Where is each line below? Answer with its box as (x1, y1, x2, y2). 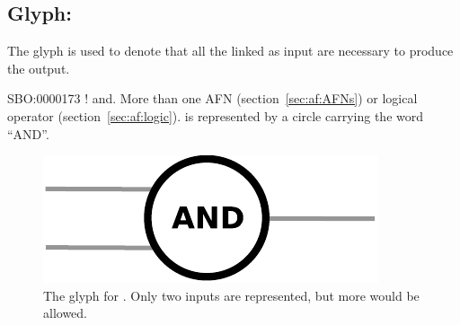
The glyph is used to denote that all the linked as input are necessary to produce (7, 41, 454, 60)
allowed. (43, 303, 87, 322)
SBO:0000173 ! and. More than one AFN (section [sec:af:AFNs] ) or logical (7, 89, 418, 108)
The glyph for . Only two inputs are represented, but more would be (43, 285, 420, 304)
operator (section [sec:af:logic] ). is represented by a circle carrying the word (7, 106, 424, 125)
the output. (7, 58, 70, 77)
